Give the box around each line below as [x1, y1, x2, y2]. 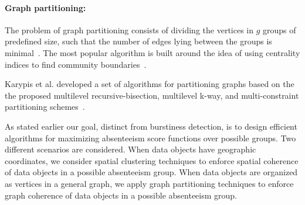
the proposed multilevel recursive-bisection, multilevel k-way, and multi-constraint [5, 89, 299, 101]
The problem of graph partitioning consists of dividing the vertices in [5, 23, 254, 36]
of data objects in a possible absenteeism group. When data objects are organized [5, 166, 298, 178]
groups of [263, 23, 296, 36]
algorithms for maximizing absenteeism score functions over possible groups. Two [5, 131, 296, 144]
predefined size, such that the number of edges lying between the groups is [5, 35, 272, 47]
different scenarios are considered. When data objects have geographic [5, 143, 256, 155]
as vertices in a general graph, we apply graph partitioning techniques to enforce [5, 177, 294, 189]
